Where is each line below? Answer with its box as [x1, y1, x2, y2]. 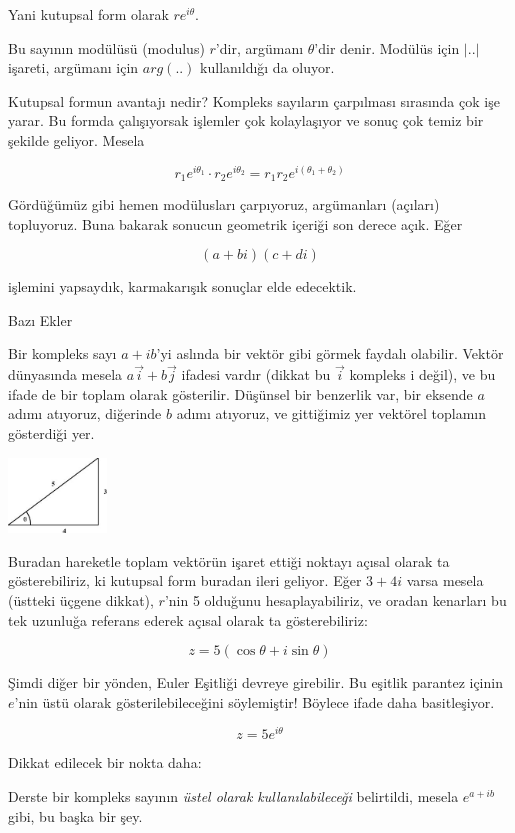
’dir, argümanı [215, 37, 304, 58]
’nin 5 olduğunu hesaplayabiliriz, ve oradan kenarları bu [164, 590, 507, 611]
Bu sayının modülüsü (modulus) [8, 37, 205, 58]
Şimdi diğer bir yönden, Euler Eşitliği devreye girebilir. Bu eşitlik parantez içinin [8, 672, 503, 693]
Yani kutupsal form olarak [8, 4, 169, 24]
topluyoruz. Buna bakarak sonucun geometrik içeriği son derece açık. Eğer [8, 213, 463, 234]
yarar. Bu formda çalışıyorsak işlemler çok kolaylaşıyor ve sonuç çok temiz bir [8, 110, 484, 131]
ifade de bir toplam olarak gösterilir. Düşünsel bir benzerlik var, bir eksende [8, 383, 473, 404]
